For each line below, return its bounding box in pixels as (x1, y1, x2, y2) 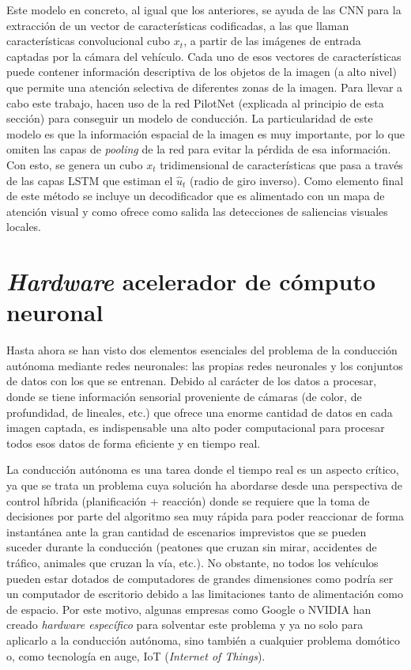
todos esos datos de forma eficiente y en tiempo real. (6, 434, 261, 451)
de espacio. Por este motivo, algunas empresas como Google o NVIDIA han (6, 600, 371, 617)
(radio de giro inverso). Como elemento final (190, 172, 404, 188)
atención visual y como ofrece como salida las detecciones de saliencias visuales (6, 203, 388, 219)
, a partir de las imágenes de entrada (183, 32, 361, 49)
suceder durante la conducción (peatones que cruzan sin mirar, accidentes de (6, 539, 377, 555)
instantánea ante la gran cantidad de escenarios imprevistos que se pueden (6, 523, 367, 539)
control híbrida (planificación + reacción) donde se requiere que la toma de (6, 492, 370, 509)
